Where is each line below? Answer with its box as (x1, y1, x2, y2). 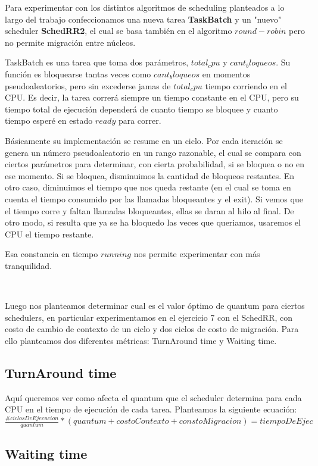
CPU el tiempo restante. (5, 227, 94, 240)
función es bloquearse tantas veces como (5, 67, 151, 80)
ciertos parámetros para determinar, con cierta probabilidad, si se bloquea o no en (5, 158, 305, 170)
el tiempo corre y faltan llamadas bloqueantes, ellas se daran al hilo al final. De (5, 204, 294, 217)
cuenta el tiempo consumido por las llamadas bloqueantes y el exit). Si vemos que (5, 192, 303, 205)
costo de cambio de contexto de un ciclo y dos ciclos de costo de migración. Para (5, 323, 299, 335)
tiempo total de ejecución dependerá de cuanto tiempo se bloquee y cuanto (5, 102, 278, 115)
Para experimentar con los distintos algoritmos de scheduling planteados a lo (5, 1, 285, 13)
